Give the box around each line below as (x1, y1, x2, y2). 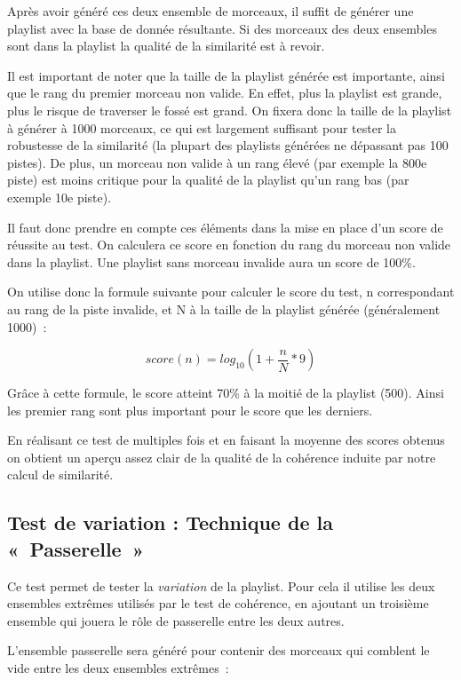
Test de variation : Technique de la (7, 509, 333, 536)
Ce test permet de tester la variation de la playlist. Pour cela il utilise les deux (7, 576, 435, 595)
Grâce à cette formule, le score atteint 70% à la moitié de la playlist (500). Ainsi (7, 383, 444, 402)
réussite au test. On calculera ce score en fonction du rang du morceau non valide (7, 235, 451, 254)
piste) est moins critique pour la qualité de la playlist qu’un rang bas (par (7, 170, 409, 189)
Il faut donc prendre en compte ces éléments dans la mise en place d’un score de (7, 217, 443, 236)
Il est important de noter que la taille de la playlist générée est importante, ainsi (7, 66, 445, 84)
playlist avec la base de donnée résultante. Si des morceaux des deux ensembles (7, 19, 437, 37)
